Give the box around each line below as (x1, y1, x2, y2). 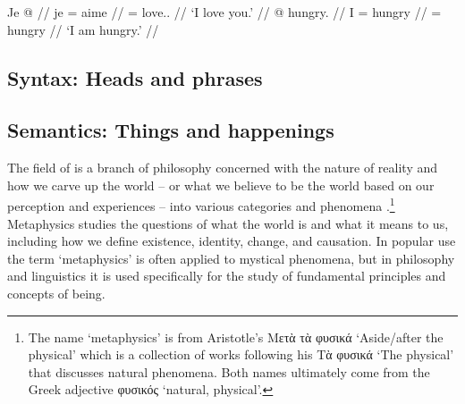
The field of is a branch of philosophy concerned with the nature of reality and (7, 158, 438, 177)
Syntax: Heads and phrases (7, 63, 263, 91)
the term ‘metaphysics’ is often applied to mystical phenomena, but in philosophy (7, 248, 455, 267)
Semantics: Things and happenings (7, 116, 334, 144)
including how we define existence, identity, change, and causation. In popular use (7, 231, 456, 250)
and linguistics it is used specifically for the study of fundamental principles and (7, 266, 446, 285)
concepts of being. (7, 283, 106, 302)
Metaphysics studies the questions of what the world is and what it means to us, (7, 214, 449, 232)
